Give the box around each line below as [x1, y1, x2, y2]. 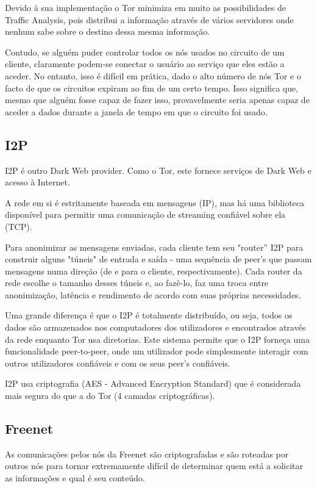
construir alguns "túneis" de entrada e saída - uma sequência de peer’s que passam [5, 253, 312, 265]
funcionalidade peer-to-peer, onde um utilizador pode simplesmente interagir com [5, 345, 308, 357]
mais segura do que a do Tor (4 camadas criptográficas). [5, 389, 215, 402]
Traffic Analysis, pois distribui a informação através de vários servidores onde [5, 13, 294, 26]
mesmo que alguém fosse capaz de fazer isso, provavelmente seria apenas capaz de [5, 93, 310, 106]
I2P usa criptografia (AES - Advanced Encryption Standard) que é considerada [5, 377, 301, 390]
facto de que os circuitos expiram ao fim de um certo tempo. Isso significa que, [5, 81, 299, 94]
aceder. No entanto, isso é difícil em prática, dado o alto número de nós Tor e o [5, 69, 301, 82]
